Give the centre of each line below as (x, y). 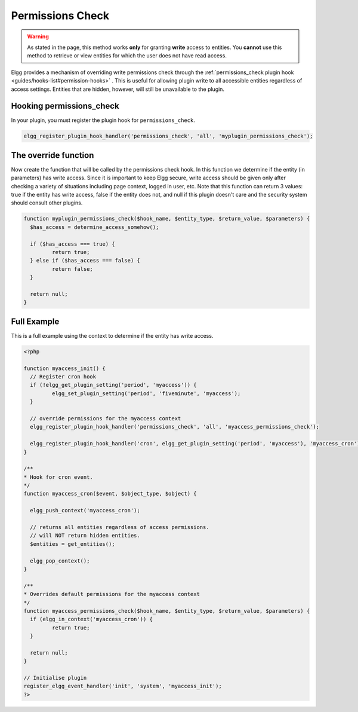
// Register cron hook (63, 377)
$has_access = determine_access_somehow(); (95, 227)
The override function (53, 155)
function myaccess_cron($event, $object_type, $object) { (110, 494)
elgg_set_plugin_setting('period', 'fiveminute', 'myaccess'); (146, 393)
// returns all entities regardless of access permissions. (120, 527)
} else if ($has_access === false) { (85, 261)
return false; (72, 269)
